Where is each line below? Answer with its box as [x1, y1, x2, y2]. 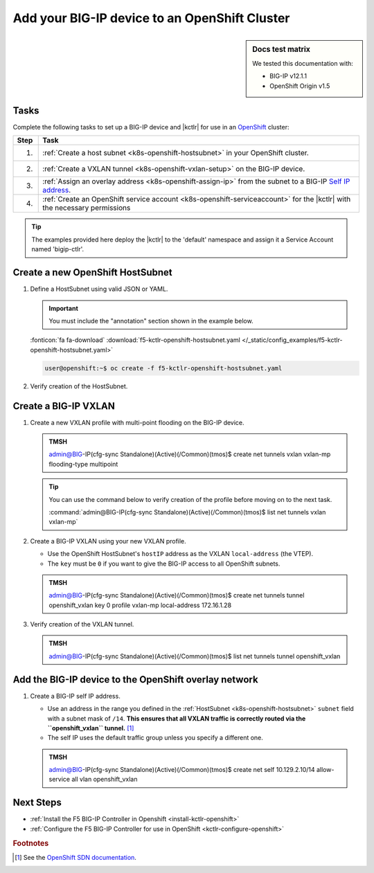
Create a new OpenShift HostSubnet [12, 267, 172, 278]
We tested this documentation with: [252, 59, 353, 67]
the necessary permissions [42, 203, 131, 213]
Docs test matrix [252, 44, 311, 54]
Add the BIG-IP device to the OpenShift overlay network [12, 674, 259, 685]
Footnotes [12, 838, 49, 848]
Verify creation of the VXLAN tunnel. [30, 620, 134, 629]
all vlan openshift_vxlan [71, 775, 138, 784]
